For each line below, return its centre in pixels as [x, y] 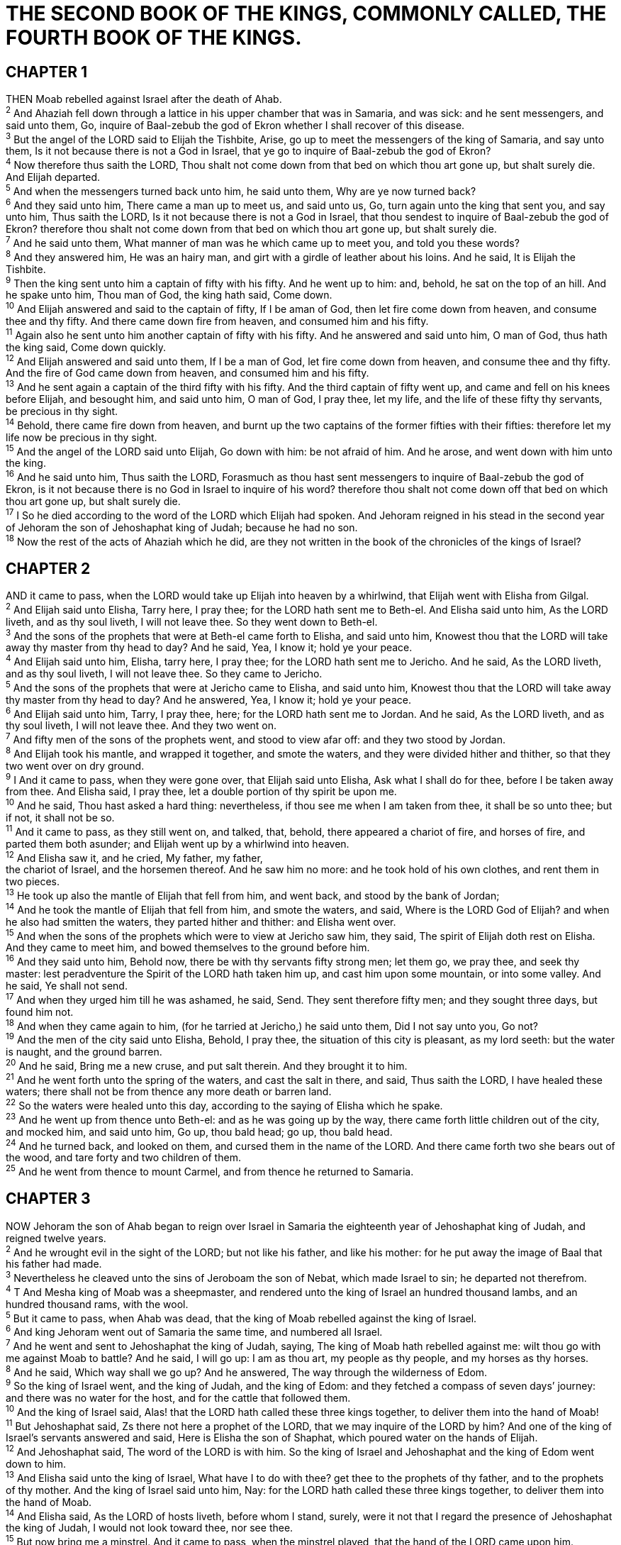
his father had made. [54, 1264]
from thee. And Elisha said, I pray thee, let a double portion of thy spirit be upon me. [201, 792]
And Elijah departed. [53, 177]
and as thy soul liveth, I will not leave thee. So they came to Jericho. [164, 674]
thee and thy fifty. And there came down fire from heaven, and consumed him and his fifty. [217, 321]
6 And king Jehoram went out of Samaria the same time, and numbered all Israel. [194, 1331]
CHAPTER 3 [48, 1199]
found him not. [40, 1012]
